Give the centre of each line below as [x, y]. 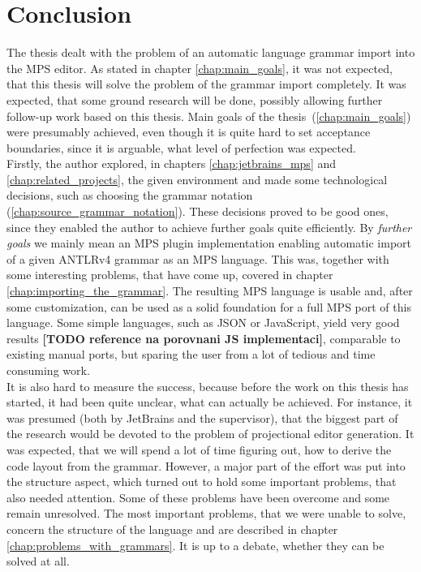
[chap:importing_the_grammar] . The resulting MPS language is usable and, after [210, 291]
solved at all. [38, 561]
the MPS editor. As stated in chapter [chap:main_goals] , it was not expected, [200, 68]
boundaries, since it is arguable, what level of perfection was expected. [181, 147]
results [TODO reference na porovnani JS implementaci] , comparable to [204, 338]
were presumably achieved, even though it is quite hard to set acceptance [189, 132]
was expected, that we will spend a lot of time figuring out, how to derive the [199, 449]
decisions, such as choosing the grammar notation [130, 195]
